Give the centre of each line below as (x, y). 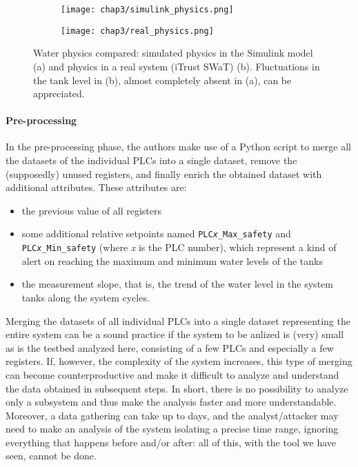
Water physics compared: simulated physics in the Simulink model (173, 53)
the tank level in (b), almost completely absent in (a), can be (162, 80)
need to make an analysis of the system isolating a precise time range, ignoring (172, 429)
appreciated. (59, 93)
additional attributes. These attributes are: (96, 187)
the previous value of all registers (91, 210)
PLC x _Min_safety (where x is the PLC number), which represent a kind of (179, 247)
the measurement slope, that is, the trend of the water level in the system (177, 284)
